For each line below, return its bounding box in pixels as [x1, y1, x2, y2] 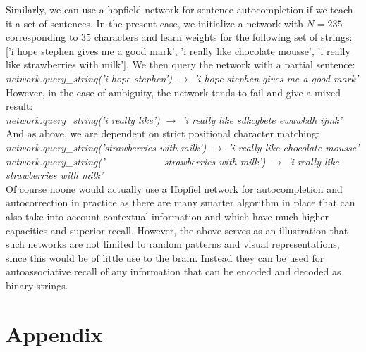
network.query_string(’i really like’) [6, 112, 160, 127]
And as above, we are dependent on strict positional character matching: [6, 126, 319, 141]
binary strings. [6, 277, 68, 292]
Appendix [6, 319, 103, 348]
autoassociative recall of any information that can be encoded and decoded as [6, 264, 341, 279]
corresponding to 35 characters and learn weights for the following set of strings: [6, 30, 353, 44]
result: [6, 99, 33, 113]
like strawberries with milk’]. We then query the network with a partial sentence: [6, 57, 355, 72]
